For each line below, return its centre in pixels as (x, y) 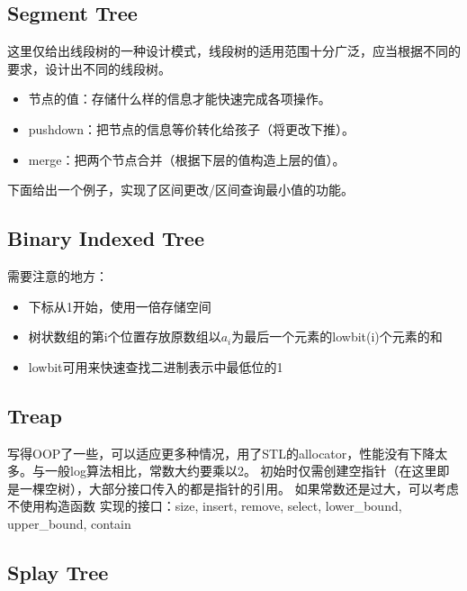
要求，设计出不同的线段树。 (89, 68)
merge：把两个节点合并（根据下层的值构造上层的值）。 (187, 159)
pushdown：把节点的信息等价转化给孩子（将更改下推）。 (191, 128)
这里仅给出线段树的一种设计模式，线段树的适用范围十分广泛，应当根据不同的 (234, 51)
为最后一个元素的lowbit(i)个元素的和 (337, 336)
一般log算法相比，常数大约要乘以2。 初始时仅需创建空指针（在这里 (241, 471)
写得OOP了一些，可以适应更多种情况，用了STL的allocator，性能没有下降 (221, 453)
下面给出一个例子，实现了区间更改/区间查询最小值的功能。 (180, 190)
